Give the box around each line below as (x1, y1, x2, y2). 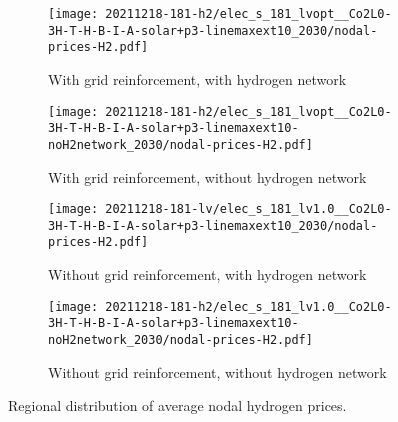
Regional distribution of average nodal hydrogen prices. (8, 395, 347, 416)
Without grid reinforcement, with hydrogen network (48, 264, 367, 285)
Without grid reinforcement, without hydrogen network (48, 361, 387, 382)
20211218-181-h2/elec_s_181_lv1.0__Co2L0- (105, 299, 392, 314)
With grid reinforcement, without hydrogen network (48, 166, 367, 187)
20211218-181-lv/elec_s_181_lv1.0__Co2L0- (105, 202, 392, 217)
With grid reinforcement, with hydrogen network (48, 68, 347, 89)
